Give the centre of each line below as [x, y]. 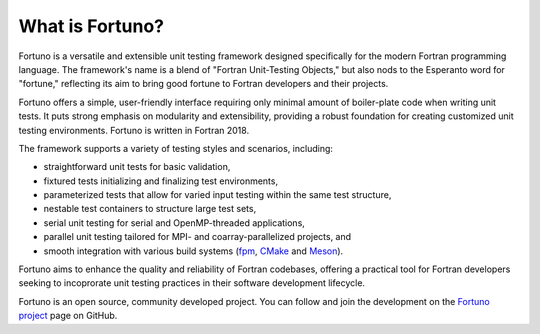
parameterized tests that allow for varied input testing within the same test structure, [217, 195]
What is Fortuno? [91, 26]
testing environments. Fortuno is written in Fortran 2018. [134, 130]
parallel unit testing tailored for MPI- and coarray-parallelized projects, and [197, 237]
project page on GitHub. [68, 316]
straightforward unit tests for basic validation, [137, 167]
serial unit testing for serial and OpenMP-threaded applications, [174, 222]
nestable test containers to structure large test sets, [150, 209]
